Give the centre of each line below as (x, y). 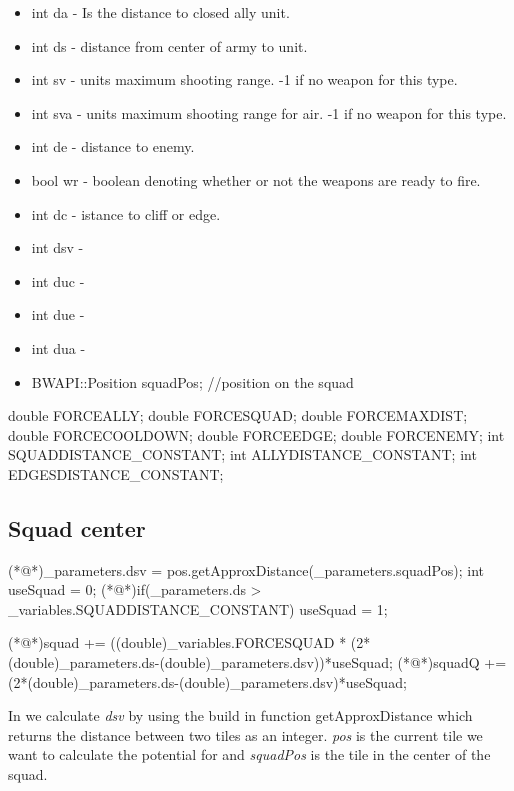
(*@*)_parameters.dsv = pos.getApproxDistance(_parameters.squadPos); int (246, 569)
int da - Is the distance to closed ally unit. (160, 12)
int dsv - (57, 247)
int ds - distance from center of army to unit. (169, 45)
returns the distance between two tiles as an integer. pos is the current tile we (245, 734)
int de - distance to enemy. (113, 146)
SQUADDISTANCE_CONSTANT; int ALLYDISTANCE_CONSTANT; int (242, 454)
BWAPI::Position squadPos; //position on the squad (192, 381)
